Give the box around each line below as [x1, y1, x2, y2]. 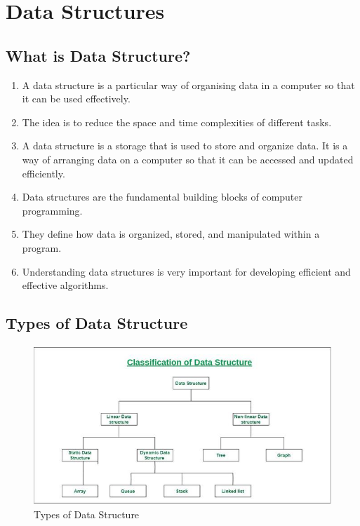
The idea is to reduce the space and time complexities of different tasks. [22, 114, 332, 129]
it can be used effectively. [22, 91, 131, 106]
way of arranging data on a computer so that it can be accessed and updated [22, 151, 354, 166]
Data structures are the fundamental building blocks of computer [22, 189, 303, 204]
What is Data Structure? [6, 44, 191, 66]
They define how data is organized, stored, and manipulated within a [22, 227, 320, 241]
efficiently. [22, 166, 65, 180]
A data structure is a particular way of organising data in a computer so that [22, 77, 355, 92]
